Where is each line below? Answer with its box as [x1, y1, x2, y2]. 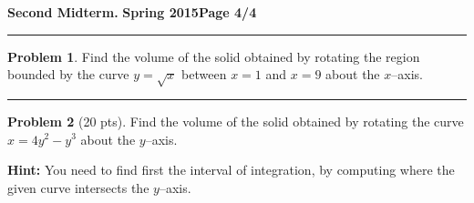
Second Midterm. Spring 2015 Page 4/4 [7, 3, 257, 21]
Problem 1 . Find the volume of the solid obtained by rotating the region [7, 46, 420, 66]
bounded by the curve [7, 65, 129, 84]
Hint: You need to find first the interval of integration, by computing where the [7, 160, 455, 179]
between [181, 65, 227, 84]
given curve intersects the [7, 178, 149, 197]
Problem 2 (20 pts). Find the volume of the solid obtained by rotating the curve [7, 111, 464, 130]
